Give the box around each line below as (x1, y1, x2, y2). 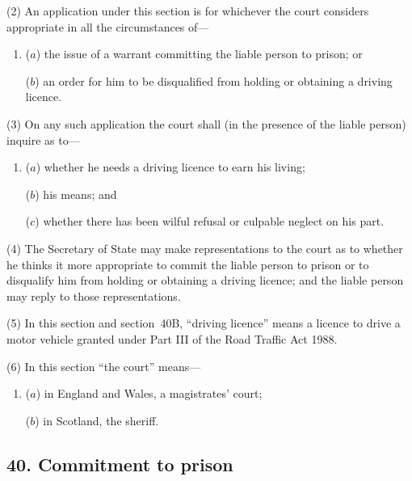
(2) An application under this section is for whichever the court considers (6, 2, 369, 19)
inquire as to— (6, 131, 80, 148)
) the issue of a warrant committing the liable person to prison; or (36, 45, 363, 62)
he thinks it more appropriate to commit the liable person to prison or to (6, 255, 369, 272)
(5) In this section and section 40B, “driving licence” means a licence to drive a (6, 314, 401, 331)
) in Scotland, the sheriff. (35, 411, 159, 428)
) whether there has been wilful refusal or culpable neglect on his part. (35, 213, 385, 230)
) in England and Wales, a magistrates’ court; (36, 385, 263, 402)
